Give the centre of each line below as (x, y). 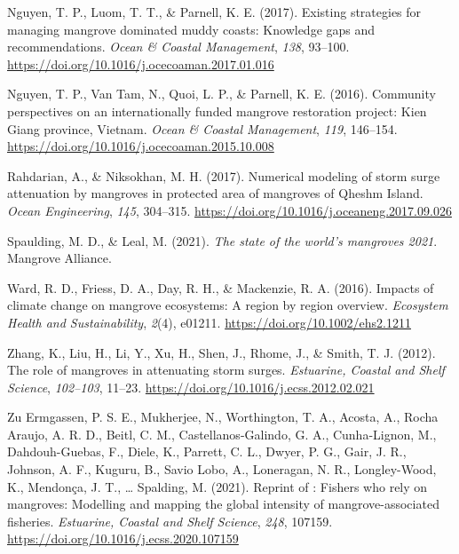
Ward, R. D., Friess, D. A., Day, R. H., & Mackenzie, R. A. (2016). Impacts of (221, 287)
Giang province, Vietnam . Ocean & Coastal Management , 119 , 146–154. (202, 128)
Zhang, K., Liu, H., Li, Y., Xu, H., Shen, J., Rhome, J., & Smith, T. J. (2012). (222, 352)
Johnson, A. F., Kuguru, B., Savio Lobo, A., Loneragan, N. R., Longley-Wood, (222, 469)
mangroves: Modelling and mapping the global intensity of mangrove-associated (223, 504)
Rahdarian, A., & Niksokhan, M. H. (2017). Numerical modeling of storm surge (224, 175)
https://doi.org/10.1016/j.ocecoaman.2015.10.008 (141, 146)
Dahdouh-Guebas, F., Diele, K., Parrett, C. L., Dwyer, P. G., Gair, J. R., (207, 451)
